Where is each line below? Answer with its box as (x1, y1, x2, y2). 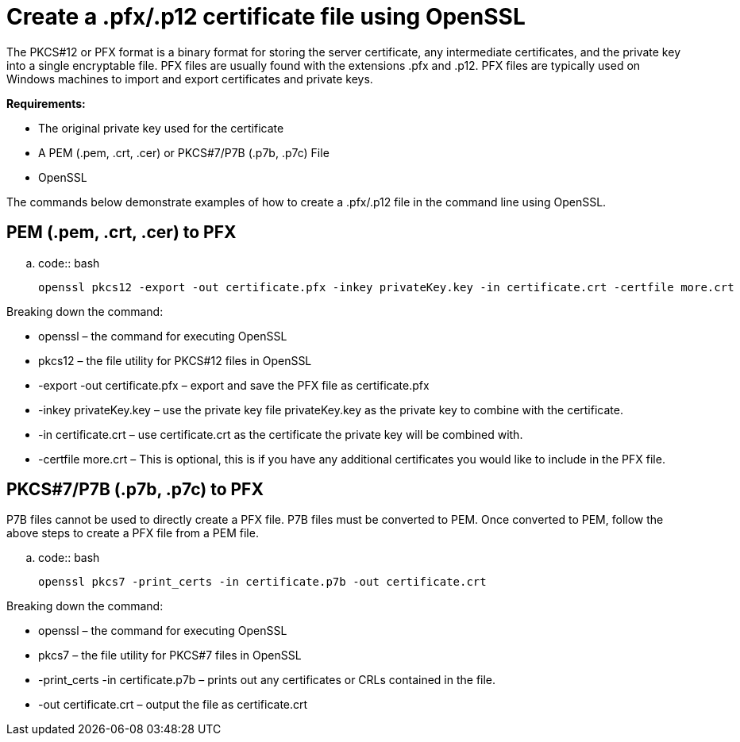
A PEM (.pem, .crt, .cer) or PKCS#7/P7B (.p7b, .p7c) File (38, 145, 330, 160)
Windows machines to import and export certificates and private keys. (6, 71, 373, 86)
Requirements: (6, 96, 86, 110)
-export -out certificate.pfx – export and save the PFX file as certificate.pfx (38, 378, 430, 392)
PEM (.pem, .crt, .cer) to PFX (6, 222, 237, 243)
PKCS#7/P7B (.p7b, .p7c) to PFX (6, 479, 264, 500)
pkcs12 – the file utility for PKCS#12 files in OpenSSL (38, 353, 312, 367)
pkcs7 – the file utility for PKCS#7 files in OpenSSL (38, 648, 302, 663)
